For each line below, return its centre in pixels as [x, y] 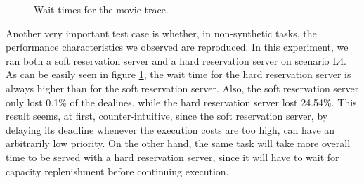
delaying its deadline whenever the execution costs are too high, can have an [170, 129]
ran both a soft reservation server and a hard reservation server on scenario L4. [176, 60]
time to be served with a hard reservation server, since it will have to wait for [173, 157]
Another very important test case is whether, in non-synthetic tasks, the [161, 33]
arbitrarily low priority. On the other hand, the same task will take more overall [178, 143]
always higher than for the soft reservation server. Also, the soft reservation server [182, 88]
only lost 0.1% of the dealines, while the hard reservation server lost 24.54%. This [181, 102]
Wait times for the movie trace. [101, 9]
